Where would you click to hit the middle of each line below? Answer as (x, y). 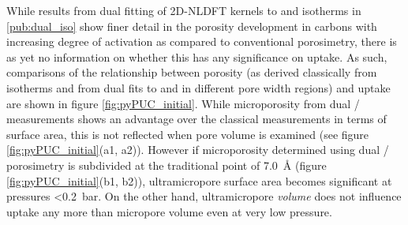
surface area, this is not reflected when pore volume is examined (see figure (188, 134)
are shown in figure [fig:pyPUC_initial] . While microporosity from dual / (183, 103)
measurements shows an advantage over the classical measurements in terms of (197, 119)
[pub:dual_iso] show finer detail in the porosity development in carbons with (192, 26)
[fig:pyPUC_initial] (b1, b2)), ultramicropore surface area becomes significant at (199, 180)
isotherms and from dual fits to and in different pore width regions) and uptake (198, 87)
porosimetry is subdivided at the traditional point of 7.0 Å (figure (167, 165)
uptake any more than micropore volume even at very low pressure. (169, 211)
